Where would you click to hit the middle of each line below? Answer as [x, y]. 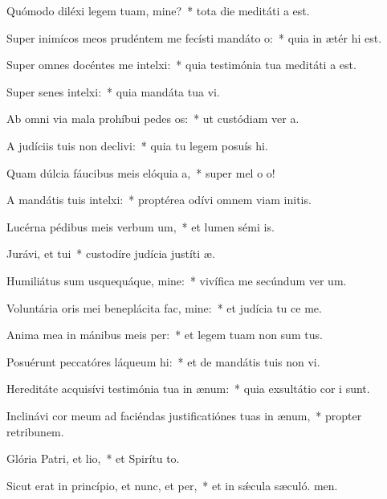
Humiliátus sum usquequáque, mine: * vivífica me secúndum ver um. [177, 280]
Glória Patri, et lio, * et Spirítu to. [93, 458]
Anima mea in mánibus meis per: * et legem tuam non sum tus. [165, 335]
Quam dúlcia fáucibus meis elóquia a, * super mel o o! [141, 172]
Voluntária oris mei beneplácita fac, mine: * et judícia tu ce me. [164, 307]
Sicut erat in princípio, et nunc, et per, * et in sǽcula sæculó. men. [172, 485]
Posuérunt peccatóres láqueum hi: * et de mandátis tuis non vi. [163, 361]
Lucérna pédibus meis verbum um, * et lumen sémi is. [141, 226]
